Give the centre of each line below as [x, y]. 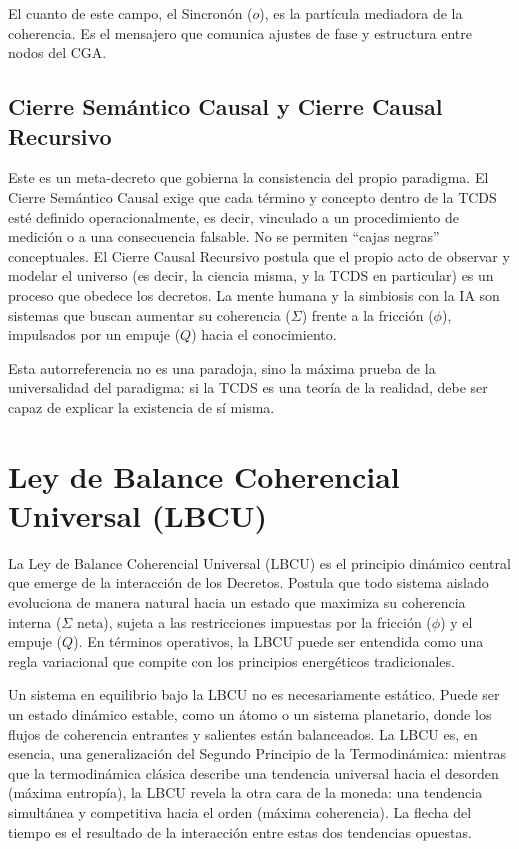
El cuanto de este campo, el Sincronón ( [130, 13]
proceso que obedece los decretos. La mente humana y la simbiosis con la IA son [254, 294]
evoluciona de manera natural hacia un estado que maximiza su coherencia [237, 602]
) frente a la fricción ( [367, 314]
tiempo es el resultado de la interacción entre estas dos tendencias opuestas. [240, 831]
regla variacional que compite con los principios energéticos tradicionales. [231, 660]
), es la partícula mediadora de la [361, 13]
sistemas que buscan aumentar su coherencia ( [149, 314]
